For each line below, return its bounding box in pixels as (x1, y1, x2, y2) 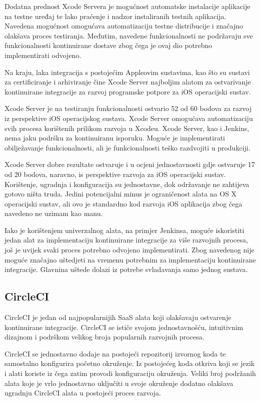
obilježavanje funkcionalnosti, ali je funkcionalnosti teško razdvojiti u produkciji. (4, 142, 250, 152)
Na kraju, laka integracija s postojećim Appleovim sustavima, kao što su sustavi (4, 66, 250, 77)
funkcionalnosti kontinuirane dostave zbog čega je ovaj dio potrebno (4, 40, 212, 50)
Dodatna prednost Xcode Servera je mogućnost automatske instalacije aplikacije (4, 1, 250, 11)
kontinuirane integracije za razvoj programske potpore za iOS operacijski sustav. (4, 86, 251, 96)
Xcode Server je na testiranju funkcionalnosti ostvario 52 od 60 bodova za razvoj (4, 103, 251, 113)
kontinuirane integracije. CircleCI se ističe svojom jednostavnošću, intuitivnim (4, 321, 243, 332)
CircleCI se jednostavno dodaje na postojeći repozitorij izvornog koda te (4, 348, 226, 358)
